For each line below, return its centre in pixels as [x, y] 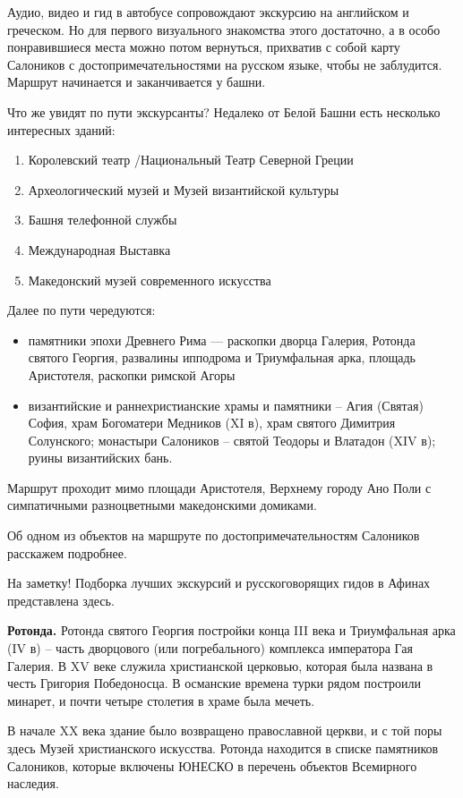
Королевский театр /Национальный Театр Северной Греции [191, 160]
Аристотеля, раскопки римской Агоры [132, 374]
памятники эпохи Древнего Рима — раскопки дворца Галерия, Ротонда [222, 340]
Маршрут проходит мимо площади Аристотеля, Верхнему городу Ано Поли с [219, 487]
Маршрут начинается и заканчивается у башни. [137, 82]
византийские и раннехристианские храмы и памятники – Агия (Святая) [226, 405]
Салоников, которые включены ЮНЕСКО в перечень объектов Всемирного [212, 765]
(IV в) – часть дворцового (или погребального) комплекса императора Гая [210, 648]
